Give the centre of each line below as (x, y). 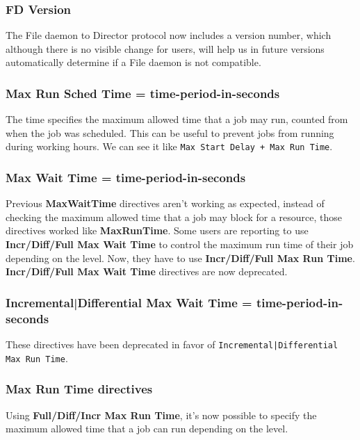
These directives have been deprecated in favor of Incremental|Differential (172, 344)
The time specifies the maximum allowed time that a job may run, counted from (177, 119)
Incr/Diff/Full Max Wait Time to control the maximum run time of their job (180, 244)
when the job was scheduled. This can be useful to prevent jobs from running (170, 132)
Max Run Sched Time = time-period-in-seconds (143, 93)
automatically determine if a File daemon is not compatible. (133, 62)
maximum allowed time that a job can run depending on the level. (147, 429)
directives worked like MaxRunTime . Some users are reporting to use (157, 230)
